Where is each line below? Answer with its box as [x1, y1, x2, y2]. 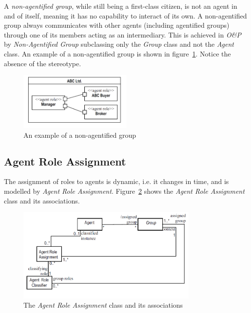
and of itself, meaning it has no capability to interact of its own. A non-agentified [4, 10, 247, 20]
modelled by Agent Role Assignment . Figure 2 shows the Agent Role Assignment [4, 185, 245, 196]
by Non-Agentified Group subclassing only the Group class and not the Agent [4, 39, 234, 49]
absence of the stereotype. [4, 58, 81, 68]
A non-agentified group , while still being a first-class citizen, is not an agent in [4, 1, 237, 11]
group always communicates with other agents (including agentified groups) [4, 20, 230, 30]
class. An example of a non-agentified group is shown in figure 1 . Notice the [4, 48, 231, 58]
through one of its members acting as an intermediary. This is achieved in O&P [4, 29, 241, 39]
